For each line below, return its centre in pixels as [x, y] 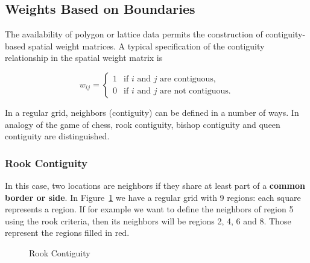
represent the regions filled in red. [67, 233]
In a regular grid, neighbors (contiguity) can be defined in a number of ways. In [152, 112]
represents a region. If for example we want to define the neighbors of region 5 [149, 209]
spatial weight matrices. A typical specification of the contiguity [146, 46]
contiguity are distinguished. [57, 136]
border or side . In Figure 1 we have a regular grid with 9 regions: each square [153, 197]
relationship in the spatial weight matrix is [84, 58]
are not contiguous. [195, 91]
